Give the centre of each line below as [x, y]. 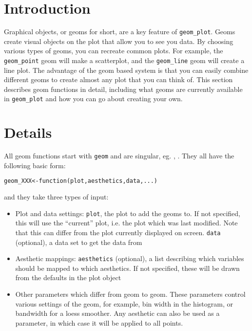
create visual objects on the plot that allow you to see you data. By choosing [119, 41]
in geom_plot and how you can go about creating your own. [93, 99]
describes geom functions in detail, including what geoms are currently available [123, 89]
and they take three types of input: [56, 197]
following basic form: [35, 165]
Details [28, 132]
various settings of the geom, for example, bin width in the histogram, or [124, 303]
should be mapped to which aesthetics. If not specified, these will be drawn [127, 268]
